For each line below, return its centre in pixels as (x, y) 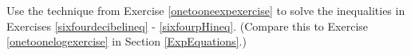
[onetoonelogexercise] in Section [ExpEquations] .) (126, 41)
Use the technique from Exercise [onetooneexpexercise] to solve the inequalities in (206, 10)
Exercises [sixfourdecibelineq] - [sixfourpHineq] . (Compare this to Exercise (188, 26)
